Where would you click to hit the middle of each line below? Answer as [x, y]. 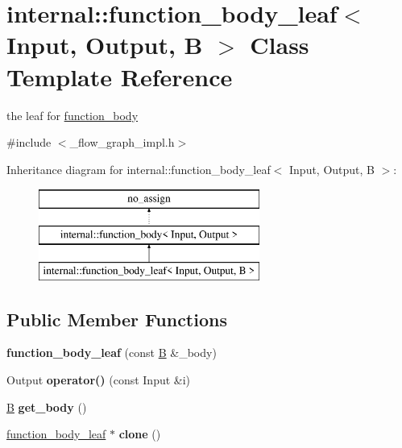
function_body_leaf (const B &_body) [112, 353]
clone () [140, 434]
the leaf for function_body [73, 115]
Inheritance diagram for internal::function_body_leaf [139, 169]
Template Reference [120, 76]
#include [29, 142]
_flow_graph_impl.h [122, 142]
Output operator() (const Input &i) [99, 380]
